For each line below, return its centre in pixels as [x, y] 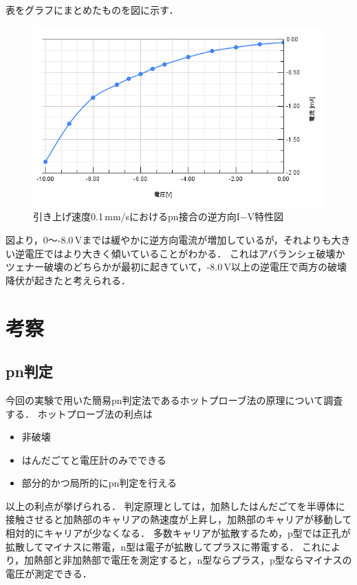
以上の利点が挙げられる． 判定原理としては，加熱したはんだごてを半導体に [175, 506]
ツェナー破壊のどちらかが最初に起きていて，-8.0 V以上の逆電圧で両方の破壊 [176, 267]
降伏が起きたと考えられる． [68, 280]
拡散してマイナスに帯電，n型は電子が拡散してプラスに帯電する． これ [164, 546]
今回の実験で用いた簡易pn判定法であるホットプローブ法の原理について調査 [174, 400]
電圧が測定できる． [49, 573]
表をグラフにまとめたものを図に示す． [92, 10]
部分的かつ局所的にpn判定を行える [99, 483]
